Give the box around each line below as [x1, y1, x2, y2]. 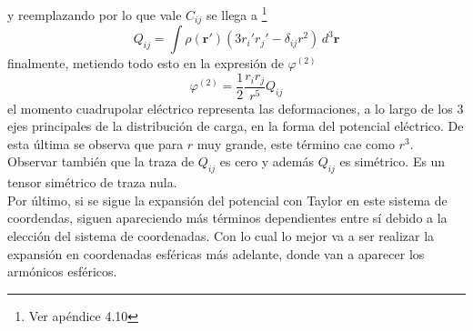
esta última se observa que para [7, 134, 184, 153]
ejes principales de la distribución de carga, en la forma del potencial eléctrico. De [7, 116, 464, 135]
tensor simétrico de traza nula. [7, 173, 177, 192]
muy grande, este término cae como [196, 134, 395, 153]
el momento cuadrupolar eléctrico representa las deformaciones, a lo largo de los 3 [7, 98, 464, 117]
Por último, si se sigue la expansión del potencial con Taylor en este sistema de [7, 190, 448, 209]
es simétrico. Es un [339, 152, 446, 171]
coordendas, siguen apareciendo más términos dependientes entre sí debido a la [7, 208, 448, 227]
